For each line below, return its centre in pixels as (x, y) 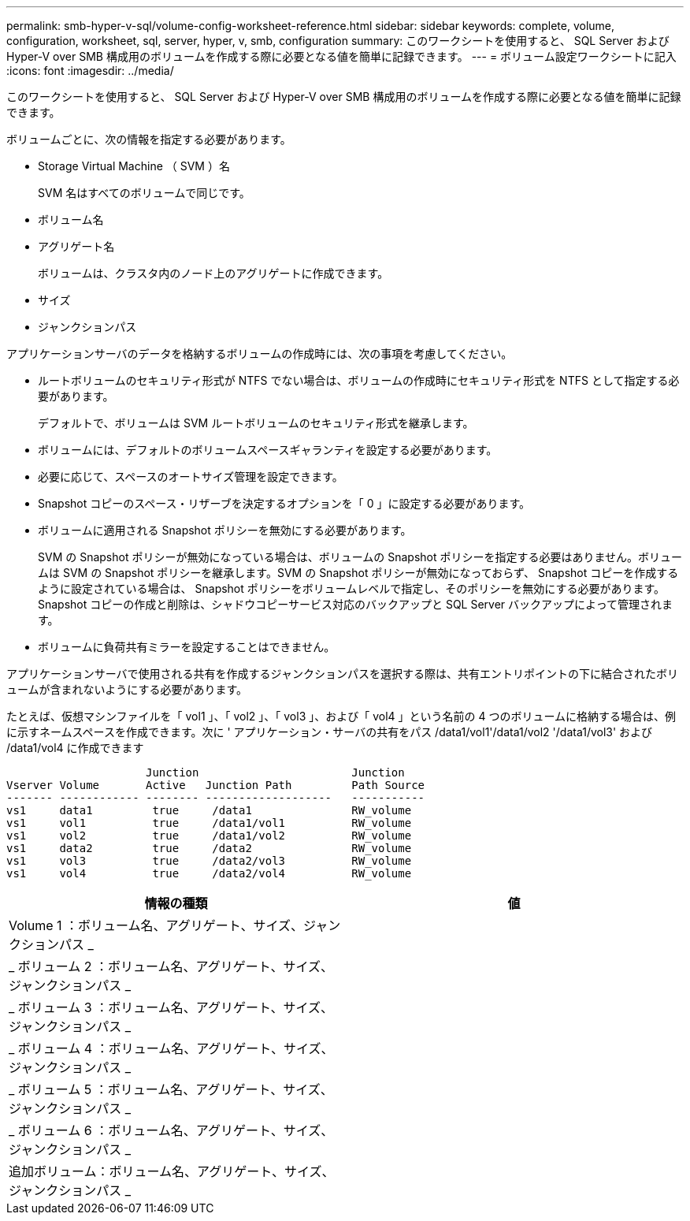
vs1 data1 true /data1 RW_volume (209, 810)
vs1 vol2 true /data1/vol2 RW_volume (209, 836)
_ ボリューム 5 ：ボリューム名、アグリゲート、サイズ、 (171, 1089)
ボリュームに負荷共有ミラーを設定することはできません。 (187, 647)
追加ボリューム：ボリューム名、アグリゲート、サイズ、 (172, 1171)
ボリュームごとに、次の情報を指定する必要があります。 (149, 139)
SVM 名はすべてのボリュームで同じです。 (144, 193)
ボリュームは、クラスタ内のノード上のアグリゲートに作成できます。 (213, 273)
